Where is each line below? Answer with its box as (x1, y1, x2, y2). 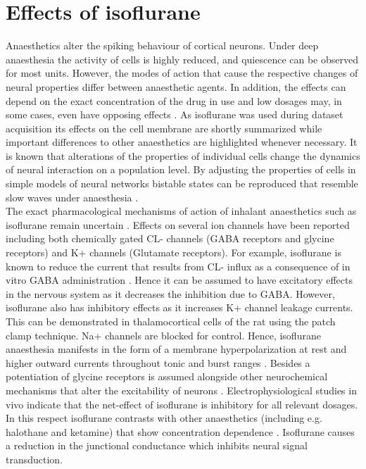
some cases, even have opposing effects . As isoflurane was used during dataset (6, 107, 343, 122)
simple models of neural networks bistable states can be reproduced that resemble (6, 176, 358, 191)
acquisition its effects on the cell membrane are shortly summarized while (6, 120, 322, 135)
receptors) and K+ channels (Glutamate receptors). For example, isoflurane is (6, 245, 341, 260)
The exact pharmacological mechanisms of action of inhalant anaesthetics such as (6, 204, 357, 218)
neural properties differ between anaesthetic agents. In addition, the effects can (6, 79, 346, 94)
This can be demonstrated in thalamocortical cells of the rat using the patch (6, 314, 336, 328)
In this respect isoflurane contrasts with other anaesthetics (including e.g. (6, 411, 322, 425)
